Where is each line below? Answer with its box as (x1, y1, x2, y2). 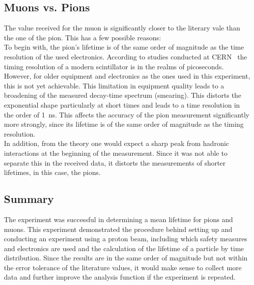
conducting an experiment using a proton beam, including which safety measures (4, 233, 248, 244)
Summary (4, 191, 54, 206)
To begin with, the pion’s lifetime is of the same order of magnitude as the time (4, 42, 244, 52)
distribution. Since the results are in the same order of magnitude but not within (4, 253, 248, 263)
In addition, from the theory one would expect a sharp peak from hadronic (4, 138, 229, 148)
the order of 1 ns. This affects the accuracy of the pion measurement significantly (4, 109, 250, 119)
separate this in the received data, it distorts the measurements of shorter (4, 157, 226, 168)
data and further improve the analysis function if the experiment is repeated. (4, 272, 236, 282)
